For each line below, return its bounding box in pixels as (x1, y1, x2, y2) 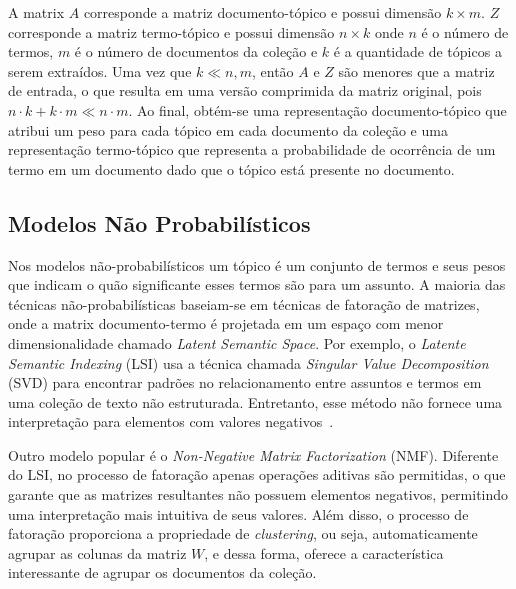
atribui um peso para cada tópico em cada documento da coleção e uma (8, 119, 448, 140)
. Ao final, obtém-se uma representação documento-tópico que (128, 99, 507, 120)
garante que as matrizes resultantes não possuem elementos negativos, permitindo (8, 484, 509, 505)
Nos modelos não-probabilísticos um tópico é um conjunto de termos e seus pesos (8, 254, 506, 275)
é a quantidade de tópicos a (333, 41, 502, 62)
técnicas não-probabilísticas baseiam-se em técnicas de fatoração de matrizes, (8, 293, 480, 314)
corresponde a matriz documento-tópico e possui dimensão (83, 2, 442, 22)
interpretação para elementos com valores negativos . (8, 411, 334, 432)
